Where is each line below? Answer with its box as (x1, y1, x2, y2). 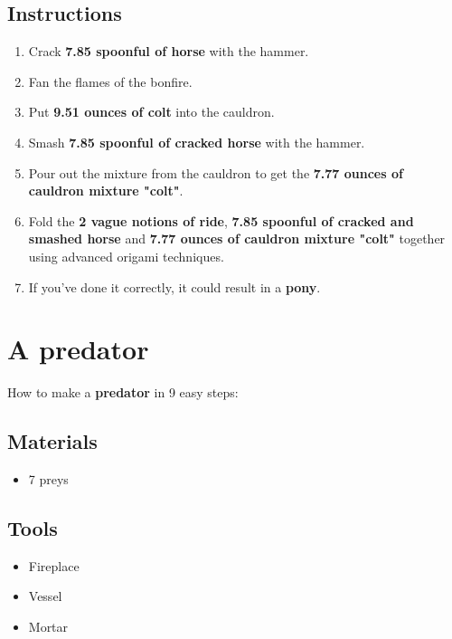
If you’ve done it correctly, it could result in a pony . (28, 277, 321, 296)
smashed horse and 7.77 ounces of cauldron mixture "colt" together (28, 229, 446, 248)
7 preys (28, 470, 69, 489)
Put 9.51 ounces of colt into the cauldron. (28, 102, 275, 121)
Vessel (28, 587, 62, 606)
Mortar (28, 617, 69, 636)
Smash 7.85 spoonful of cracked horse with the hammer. (28, 132, 365, 151)
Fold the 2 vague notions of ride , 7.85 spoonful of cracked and (28, 211, 414, 230)
